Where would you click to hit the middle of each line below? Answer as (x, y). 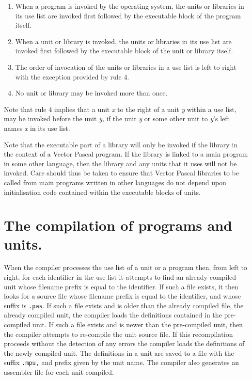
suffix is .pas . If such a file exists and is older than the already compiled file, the (124, 305)
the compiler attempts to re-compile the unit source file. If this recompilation (118, 334)
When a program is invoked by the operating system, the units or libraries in (130, 6)
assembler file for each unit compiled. (59, 372)
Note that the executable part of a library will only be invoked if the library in (121, 144)
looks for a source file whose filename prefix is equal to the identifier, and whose (122, 296)
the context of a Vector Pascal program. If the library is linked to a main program (126, 154)
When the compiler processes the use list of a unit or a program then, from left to (126, 267)
